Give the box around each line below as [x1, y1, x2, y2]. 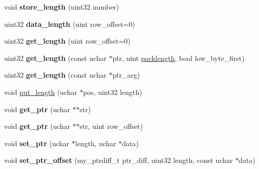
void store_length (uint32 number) [4, 2, 119, 12]
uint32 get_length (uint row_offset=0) [4, 36, 131, 46]
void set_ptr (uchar [4, 138, 70, 148]
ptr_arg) [112, 70, 140, 80]
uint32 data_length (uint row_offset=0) [4, 18, 135, 29]
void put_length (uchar [4, 86, 77, 97]
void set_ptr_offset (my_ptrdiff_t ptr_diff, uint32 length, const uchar [4, 155, 233, 165]
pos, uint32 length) [83, 86, 142, 97]
